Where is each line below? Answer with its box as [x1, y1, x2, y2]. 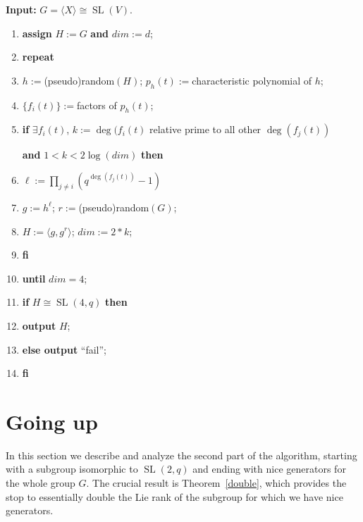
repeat [22, 49, 54, 64]
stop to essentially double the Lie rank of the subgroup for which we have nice [6, 489, 343, 504]
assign [22, 25, 52, 40]
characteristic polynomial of [192, 73, 312, 87]
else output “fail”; [22, 342, 106, 356]
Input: [6, 2, 37, 16]
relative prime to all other [149, 122, 262, 137]
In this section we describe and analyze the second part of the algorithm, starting [6, 447, 357, 462]
